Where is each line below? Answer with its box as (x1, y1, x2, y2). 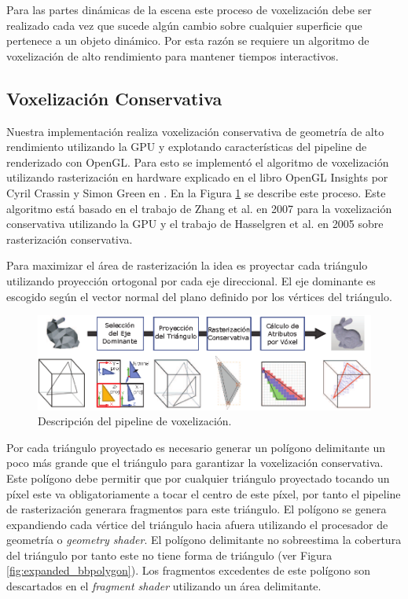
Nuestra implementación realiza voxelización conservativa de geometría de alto (6, 123, 384, 139)
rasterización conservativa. (6, 230, 133, 247)
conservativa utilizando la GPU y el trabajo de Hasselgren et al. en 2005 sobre (6, 215, 384, 232)
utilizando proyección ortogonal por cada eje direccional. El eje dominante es (6, 272, 376, 288)
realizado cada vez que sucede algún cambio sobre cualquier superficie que (6, 17, 362, 33)
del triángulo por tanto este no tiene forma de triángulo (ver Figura (6, 546, 333, 563)
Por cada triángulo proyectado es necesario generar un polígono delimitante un (6, 439, 386, 455)
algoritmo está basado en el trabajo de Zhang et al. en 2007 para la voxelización (6, 200, 392, 216)
